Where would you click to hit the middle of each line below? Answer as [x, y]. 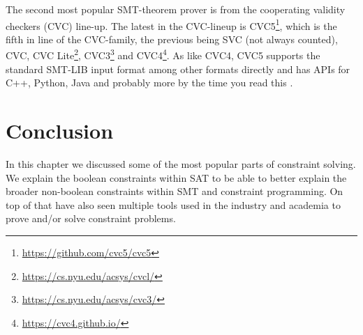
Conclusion [60, 131]
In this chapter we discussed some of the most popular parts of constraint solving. [181, 164]
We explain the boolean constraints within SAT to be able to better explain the [176, 177]
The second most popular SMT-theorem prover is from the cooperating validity [176, 9]
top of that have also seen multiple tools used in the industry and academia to [173, 204]
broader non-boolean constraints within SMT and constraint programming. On [175, 191]
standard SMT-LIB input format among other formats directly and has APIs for [178, 69]
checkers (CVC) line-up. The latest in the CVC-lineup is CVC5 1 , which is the [171, 24]
